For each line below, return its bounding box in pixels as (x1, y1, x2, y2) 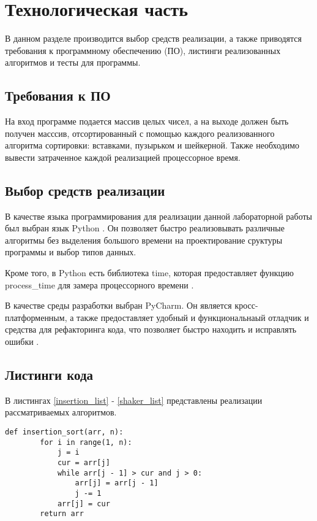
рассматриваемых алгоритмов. (5, 406, 117, 419)
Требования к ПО (5, 86, 111, 105)
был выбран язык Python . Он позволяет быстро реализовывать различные (5, 222, 285, 234)
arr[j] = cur (57, 499, 110, 508)
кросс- (234, 299, 258, 312)
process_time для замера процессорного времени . (5, 278, 194, 291)
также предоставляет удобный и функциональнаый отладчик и (76, 311, 309, 323)
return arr (40, 509, 84, 519)
